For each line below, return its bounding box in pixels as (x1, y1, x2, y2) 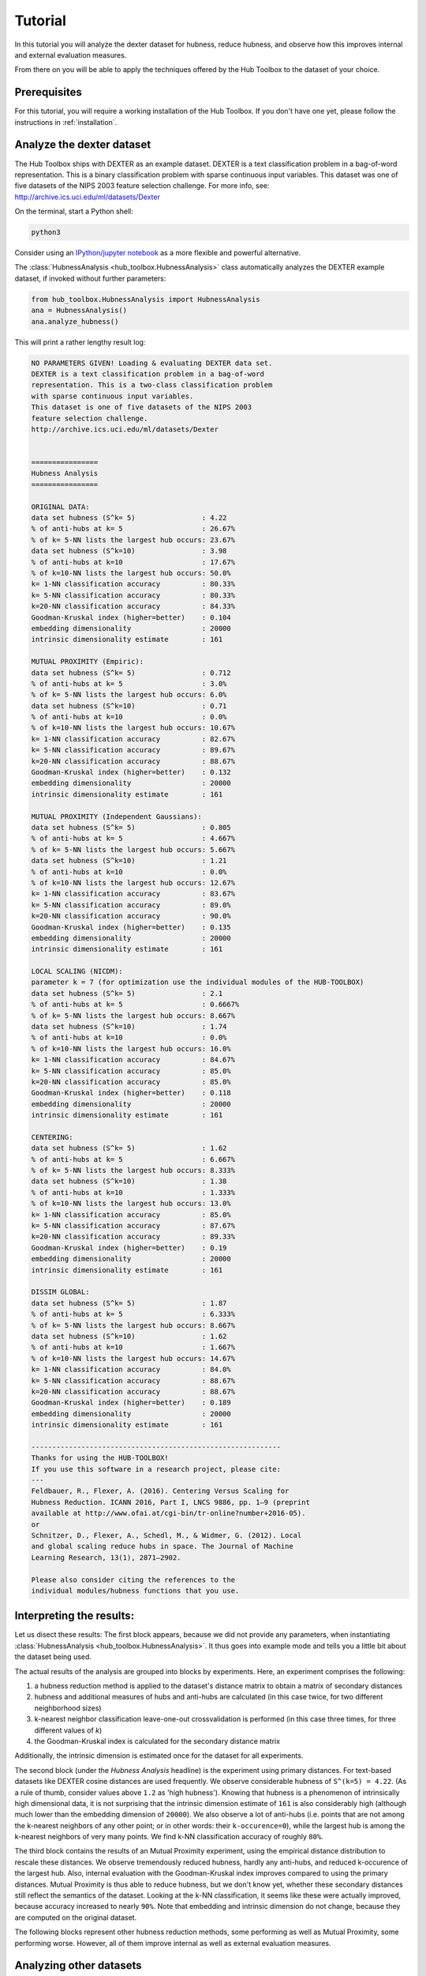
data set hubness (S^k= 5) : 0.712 (31, 668, 232, 677)
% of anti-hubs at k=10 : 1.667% (31, 1343, 236, 1352)
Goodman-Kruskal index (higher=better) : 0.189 (31, 1398, 232, 1407)
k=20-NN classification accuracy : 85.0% (31, 1077, 232, 1086)
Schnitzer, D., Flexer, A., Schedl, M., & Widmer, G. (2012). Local (31, 1530, 302, 1540)
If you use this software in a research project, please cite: (31, 1465, 282, 1473)
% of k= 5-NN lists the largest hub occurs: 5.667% (31, 845, 236, 854)
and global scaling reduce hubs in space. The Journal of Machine (31, 1542, 293, 1551)
